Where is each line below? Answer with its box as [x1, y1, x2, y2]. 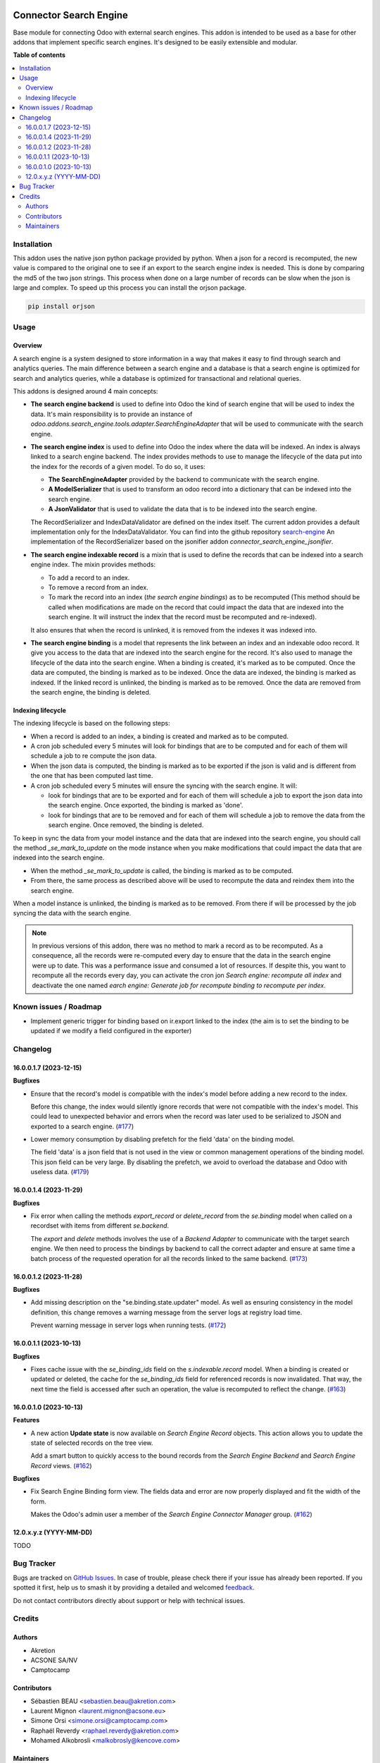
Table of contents [13, 51, 66, 59]
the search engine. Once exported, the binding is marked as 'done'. [48, 801, 243, 810]
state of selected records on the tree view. [30, 1439, 153, 1447]
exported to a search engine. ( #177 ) [30, 1122, 134, 1130]
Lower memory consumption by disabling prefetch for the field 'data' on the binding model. [30, 1135, 295, 1144]
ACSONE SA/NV [30, 1656, 78, 1664]
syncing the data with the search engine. [13, 909, 132, 917]
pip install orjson [27, 303, 95, 310]
